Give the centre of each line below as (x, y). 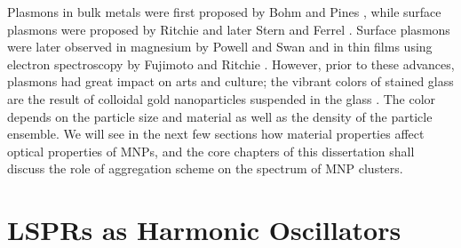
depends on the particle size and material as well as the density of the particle (220, 116)
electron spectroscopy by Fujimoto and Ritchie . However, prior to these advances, (231, 64)
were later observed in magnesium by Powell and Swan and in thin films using (220, 47)
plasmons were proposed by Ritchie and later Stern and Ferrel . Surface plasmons (229, 29)
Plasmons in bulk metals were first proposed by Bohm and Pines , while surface (224, 12)
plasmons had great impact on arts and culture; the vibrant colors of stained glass (230, 81)
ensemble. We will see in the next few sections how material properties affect (216, 134)
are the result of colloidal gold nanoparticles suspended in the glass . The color (222, 98)
